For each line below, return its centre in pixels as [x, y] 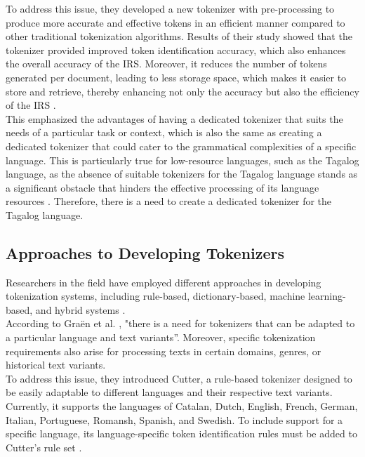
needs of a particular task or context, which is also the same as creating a [164, 132]
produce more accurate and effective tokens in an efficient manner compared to [175, 22]
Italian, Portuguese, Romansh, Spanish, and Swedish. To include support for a [174, 419]
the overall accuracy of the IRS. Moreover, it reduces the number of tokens [166, 64]
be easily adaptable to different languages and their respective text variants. [169, 392]
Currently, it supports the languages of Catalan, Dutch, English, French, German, [182, 406]
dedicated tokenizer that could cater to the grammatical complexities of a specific [181, 146]
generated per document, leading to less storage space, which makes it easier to [176, 77]
